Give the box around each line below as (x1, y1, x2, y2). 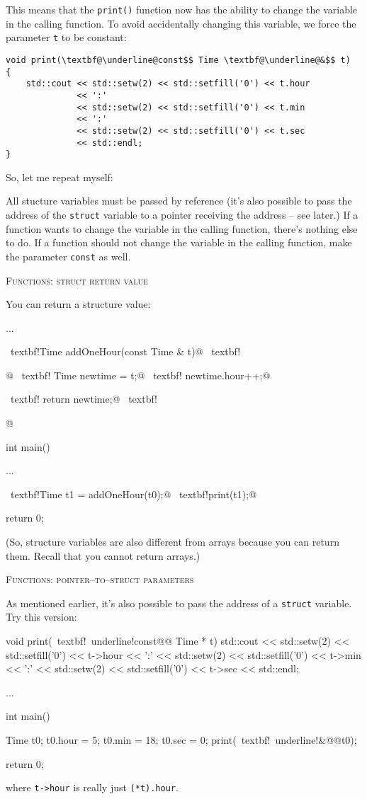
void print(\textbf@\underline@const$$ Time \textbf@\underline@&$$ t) (6, 54, 351, 65)
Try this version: (6, 609, 77, 624)
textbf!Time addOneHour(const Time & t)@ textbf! (10, 344, 241, 359)
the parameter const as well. (6, 248, 131, 263)
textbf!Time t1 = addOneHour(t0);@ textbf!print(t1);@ (10, 486, 257, 501)
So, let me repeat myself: (6, 169, 113, 184)
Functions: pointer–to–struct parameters (6, 572, 194, 587)
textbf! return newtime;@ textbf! (10, 391, 158, 406)
